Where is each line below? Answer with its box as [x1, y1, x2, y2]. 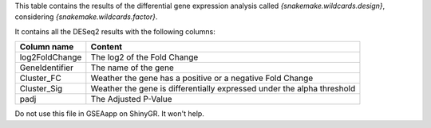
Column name [19, 41, 74, 52]
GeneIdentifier [19, 62, 73, 73]
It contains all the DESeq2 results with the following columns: [14, 26, 215, 36]
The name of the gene [90, 62, 175, 73]
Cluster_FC [19, 72, 61, 83]
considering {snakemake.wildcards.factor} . [14, 12, 158, 21]
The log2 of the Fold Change [90, 52, 199, 63]
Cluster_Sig [19, 83, 63, 95]
